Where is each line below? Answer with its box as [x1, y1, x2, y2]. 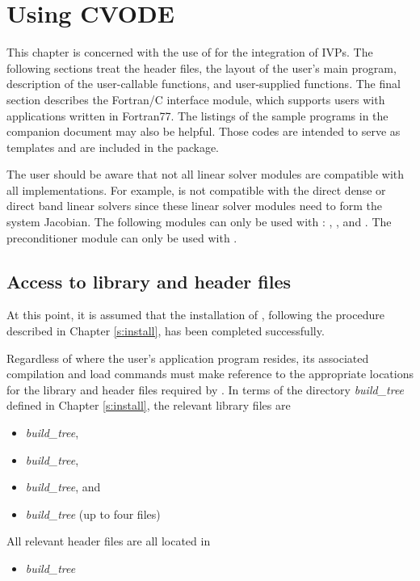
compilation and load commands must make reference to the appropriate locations [6, 365, 414, 382]
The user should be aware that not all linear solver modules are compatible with [6, 166, 405, 183]
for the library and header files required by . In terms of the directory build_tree [6, 381, 405, 398]
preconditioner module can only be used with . [6, 229, 237, 246]
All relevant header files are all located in [6, 533, 211, 549]
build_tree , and [25, 478, 101, 495]
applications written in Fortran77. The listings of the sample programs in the [6, 107, 388, 124]
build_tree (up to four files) [25, 505, 161, 522]
